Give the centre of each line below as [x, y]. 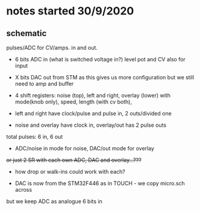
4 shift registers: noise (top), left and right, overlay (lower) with [92, 95]
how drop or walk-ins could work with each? [70, 172]
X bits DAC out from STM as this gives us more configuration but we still [105, 77]
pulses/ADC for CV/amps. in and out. [52, 47]
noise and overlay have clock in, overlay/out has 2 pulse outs [91, 125]
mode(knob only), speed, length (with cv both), [73, 102]
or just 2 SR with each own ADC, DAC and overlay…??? [74, 160]
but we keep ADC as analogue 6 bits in [54, 201]
